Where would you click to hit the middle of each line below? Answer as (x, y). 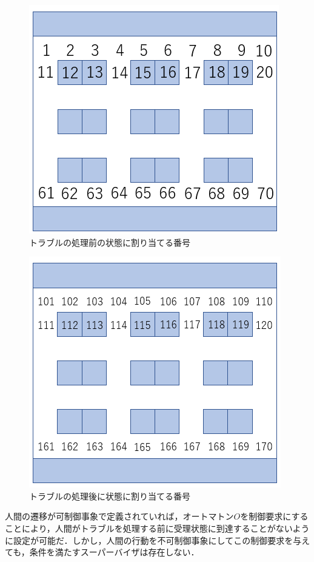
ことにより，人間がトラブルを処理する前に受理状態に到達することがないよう (157, 528)
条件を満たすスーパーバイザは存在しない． (114, 552)
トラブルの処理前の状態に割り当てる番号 (110, 242)
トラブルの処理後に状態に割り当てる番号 (110, 496)
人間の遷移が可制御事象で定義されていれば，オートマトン (119, 516)
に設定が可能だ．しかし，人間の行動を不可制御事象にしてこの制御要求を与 (153, 540)
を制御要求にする (274, 516)
